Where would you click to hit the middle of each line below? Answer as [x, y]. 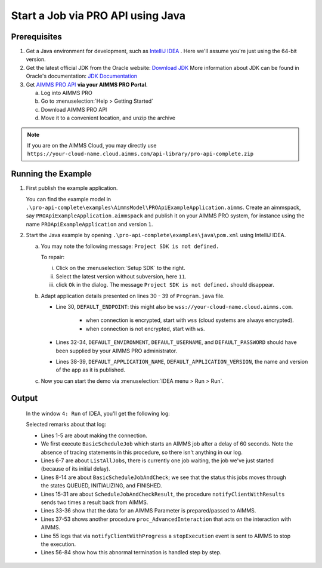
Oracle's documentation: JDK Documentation [81, 76]
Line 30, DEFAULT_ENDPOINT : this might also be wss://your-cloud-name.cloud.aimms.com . [174, 306]
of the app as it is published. [90, 370]
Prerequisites [36, 37]
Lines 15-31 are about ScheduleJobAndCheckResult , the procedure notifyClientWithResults [163, 494]
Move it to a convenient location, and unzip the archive [108, 118]
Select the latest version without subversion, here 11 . [121, 276]
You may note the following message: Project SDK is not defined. [130, 246]
